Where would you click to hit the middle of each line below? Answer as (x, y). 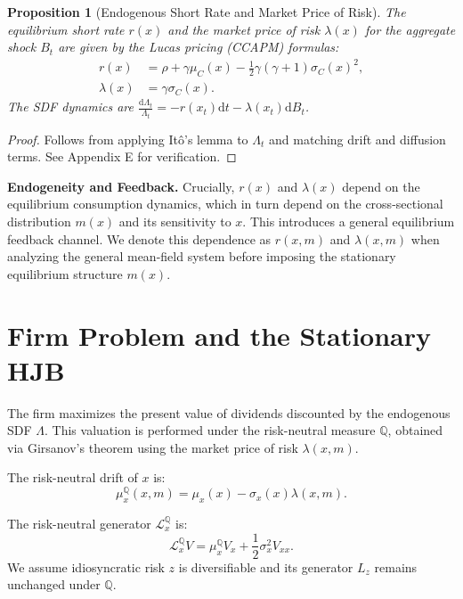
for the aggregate (410, 29)
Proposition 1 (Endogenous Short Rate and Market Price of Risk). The (207, 12)
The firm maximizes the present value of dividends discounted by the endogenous (229, 412)
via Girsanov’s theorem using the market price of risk (153, 447)
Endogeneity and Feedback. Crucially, (121, 186)
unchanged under (54, 584)
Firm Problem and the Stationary (219, 335)
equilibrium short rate (66, 29)
